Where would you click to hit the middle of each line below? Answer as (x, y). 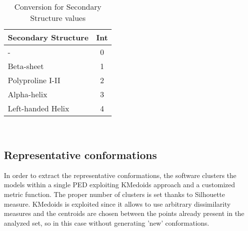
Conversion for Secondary (58, 7)
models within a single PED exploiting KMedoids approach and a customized (120, 185)
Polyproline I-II (34, 80)
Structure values (58, 18)
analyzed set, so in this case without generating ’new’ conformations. (107, 222)
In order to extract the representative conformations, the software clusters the (120, 175)
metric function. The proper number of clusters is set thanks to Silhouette (114, 194)
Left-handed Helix (39, 108)
